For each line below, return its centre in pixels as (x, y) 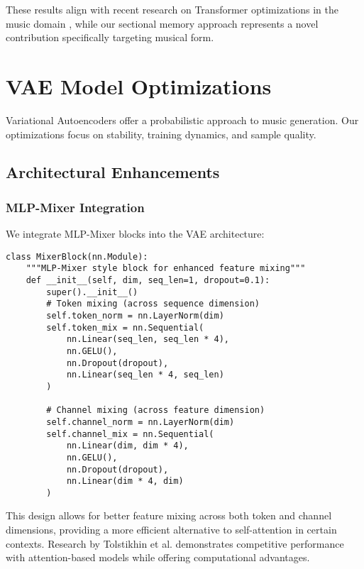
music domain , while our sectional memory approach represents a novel (162, 23)
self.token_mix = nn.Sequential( (125, 327)
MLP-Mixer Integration (75, 207)
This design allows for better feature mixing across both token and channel (169, 515)
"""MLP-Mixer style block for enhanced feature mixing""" (166, 269)
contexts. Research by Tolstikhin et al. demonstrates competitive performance (175, 543)
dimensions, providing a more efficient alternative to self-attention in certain (171, 530)
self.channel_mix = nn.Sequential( (130, 434)
